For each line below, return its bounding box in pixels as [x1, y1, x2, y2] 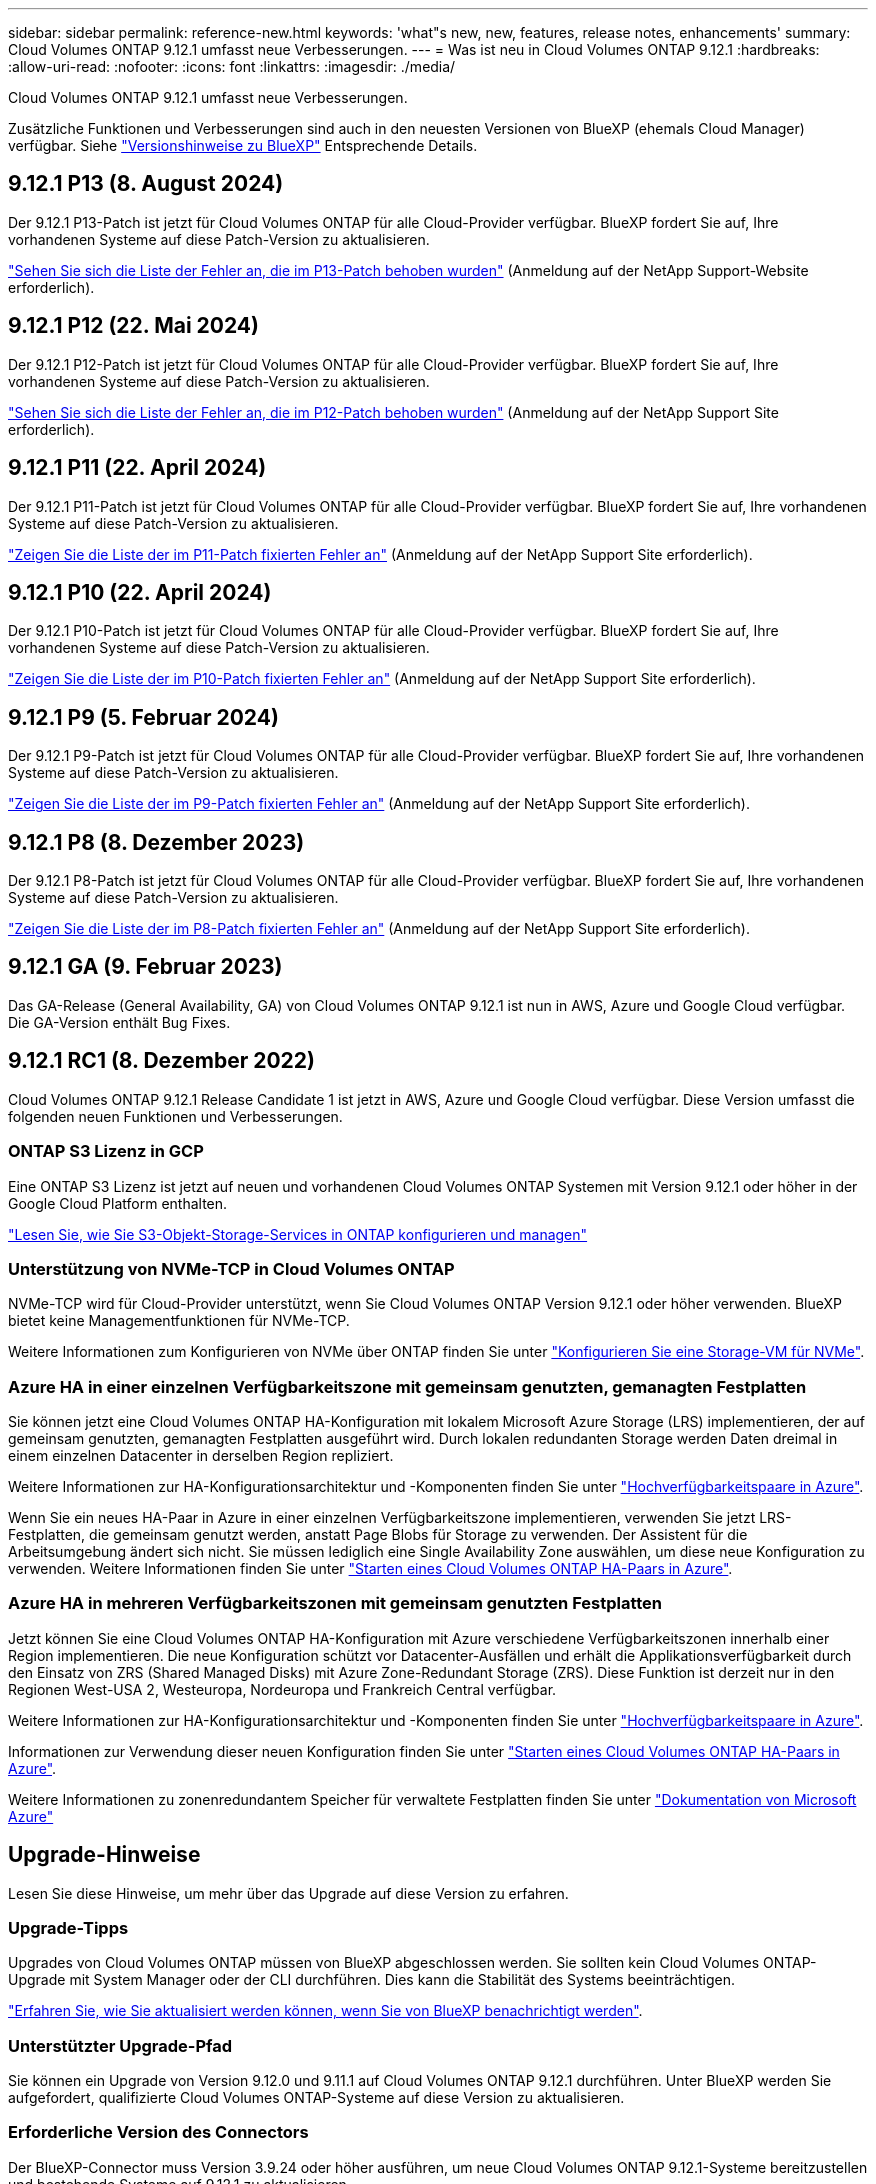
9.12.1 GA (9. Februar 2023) [8, 954, 283, 980]
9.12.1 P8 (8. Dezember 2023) [8, 829, 305, 855]
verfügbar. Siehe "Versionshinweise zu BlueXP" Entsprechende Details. [8, 137, 478, 154]
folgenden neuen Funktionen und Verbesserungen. [8, 1107, 343, 1125]
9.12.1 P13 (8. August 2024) [8, 171, 284, 197]
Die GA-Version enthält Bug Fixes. [8, 1013, 231, 1031]
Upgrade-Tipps [8, 1917, 129, 1938]
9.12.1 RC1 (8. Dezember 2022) [8, 1048, 315, 1074]
